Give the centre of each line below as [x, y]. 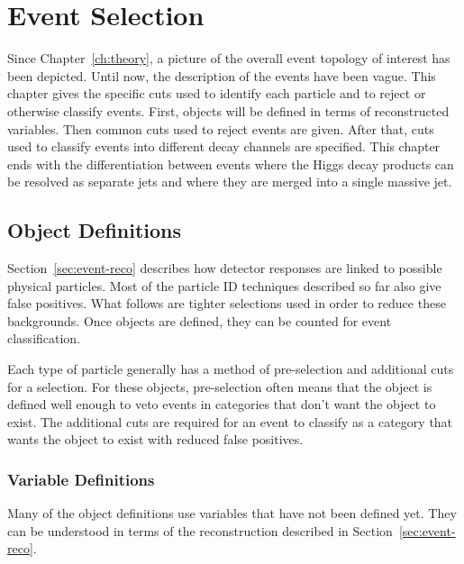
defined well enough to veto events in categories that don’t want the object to [222, 404]
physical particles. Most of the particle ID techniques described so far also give [224, 285]
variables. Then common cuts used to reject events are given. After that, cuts [221, 128]
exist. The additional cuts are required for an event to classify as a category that [230, 421]
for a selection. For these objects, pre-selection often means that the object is [220, 386]
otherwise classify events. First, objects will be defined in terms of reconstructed [228, 110]
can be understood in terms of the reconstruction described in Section [200, 530]
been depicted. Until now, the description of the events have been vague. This [222, 75]
